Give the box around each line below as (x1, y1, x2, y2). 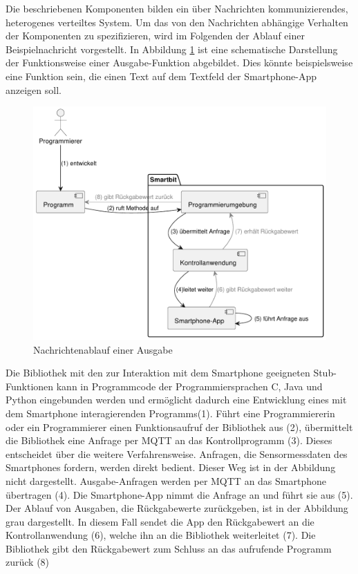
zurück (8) (6, 555, 50, 569)
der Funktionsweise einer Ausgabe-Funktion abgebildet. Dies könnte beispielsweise (6, 55, 353, 70)
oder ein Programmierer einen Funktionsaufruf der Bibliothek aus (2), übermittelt (6, 419, 353, 434)
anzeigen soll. (6, 82, 62, 97)
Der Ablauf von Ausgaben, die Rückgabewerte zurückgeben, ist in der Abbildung (6, 501, 348, 515)
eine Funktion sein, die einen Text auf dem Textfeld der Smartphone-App (6, 68, 317, 83)
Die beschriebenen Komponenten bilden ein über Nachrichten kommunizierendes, (6, 1, 348, 15)
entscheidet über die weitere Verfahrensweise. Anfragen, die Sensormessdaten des (6, 446, 348, 461)
